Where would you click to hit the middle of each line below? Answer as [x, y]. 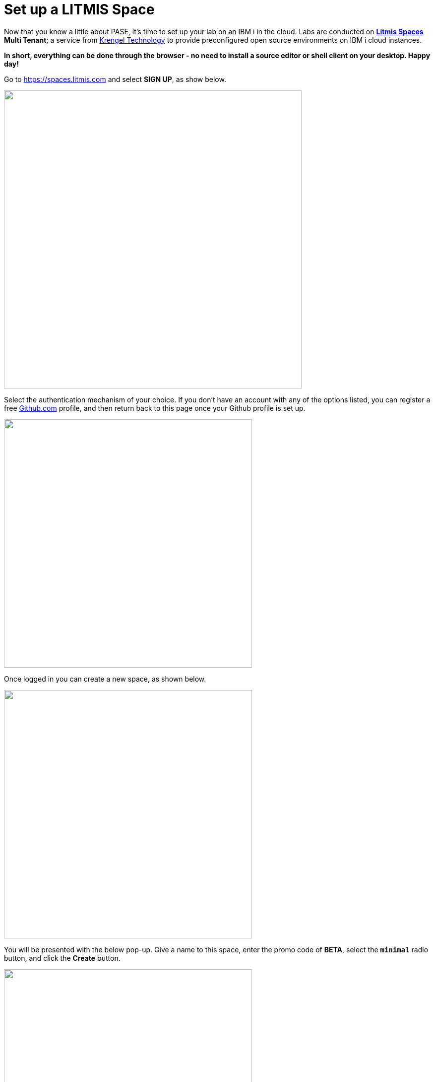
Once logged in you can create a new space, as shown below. [105, 679]
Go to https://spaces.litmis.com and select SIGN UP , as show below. [115, 79]
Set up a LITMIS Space [79, 9]
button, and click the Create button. [62, 958]
